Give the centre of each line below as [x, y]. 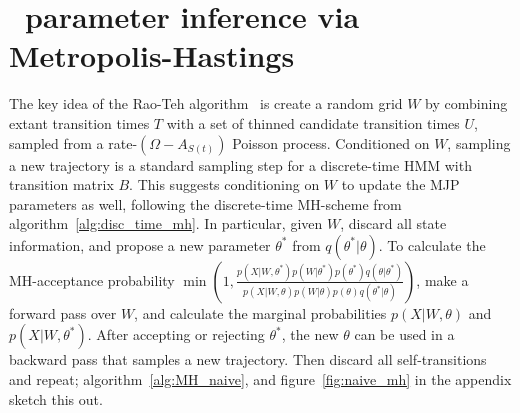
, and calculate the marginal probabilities [260, 312]
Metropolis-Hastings [152, 55]
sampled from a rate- [73, 142]
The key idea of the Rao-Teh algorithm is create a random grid [206, 103]
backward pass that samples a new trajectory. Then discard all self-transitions [248, 359]
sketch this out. [56, 398]
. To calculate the [432, 244]
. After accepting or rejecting [176, 334]
